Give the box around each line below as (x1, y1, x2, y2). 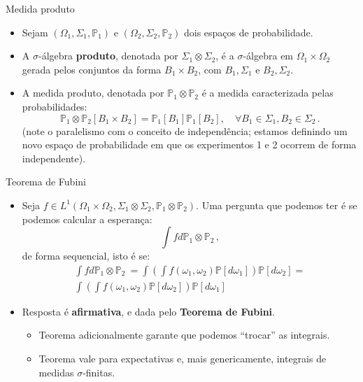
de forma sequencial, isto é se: (22, 248, 150, 263)
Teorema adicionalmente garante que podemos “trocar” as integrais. (38, 327, 330, 342)
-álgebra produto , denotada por (38, 48, 178, 63)
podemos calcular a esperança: (22, 211, 152, 226)
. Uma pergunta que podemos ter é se (196, 197, 357, 212)
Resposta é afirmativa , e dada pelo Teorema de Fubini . (22, 304, 275, 318)
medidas (38, 365, 74, 379)
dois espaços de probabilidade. (183, 24, 313, 39)
